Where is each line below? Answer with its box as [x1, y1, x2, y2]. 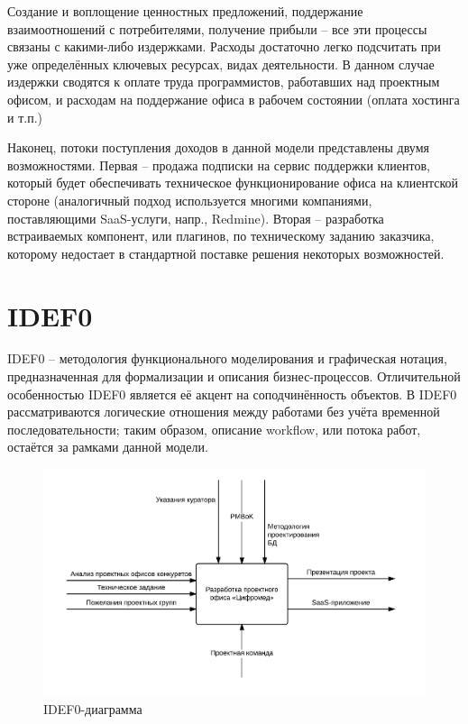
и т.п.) [7, 107, 42, 126]
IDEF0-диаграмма [43, 700, 142, 718]
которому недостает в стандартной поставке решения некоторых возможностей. [7, 243, 445, 262]
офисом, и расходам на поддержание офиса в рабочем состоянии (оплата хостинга [7, 89, 460, 108]
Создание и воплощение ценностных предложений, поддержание [7, 2, 363, 20]
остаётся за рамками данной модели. [7, 437, 208, 456]
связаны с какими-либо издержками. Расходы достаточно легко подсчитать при [7, 37, 441, 56]
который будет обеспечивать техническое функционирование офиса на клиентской [7, 173, 459, 192]
